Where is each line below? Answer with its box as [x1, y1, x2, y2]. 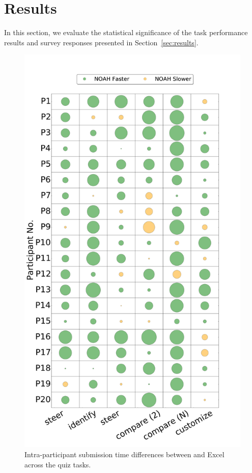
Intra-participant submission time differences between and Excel [24, 449, 225, 460]
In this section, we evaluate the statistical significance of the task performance [4, 27, 248, 38]
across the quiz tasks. [24, 459, 91, 469]
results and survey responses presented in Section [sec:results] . [4, 37, 199, 47]
